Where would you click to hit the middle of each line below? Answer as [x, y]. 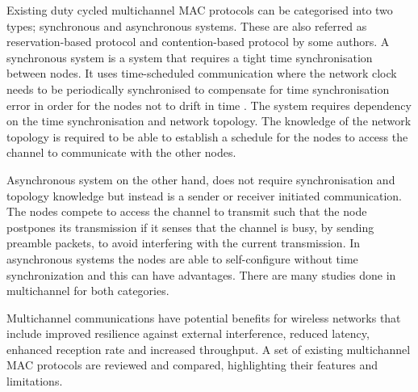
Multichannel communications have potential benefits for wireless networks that [204, 317]
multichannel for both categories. [88, 291]
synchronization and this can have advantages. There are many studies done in [201, 274]
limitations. [35, 381]
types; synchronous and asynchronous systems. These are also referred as [187, 25]
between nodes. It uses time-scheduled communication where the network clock [202, 73]
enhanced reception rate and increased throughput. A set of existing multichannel [209, 349]
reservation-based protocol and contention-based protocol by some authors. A [198, 42]
